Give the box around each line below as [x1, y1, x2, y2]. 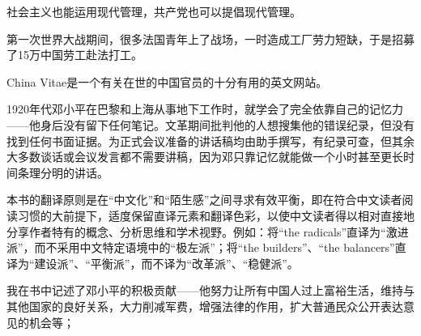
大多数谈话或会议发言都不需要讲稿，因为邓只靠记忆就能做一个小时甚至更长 [6, 148, 403, 165]
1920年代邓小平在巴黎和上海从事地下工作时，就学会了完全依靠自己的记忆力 [6, 100, 403, 117]
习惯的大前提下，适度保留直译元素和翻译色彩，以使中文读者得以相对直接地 [17, 206, 415, 223]
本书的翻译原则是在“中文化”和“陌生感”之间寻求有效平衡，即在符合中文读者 [6, 191, 402, 208]
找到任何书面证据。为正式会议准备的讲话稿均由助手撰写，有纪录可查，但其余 [6, 132, 415, 149]
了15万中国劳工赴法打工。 [6, 46, 142, 63]
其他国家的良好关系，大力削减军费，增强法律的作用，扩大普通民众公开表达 [6, 297, 403, 314]
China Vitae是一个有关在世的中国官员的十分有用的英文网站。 [6, 73, 328, 90]
